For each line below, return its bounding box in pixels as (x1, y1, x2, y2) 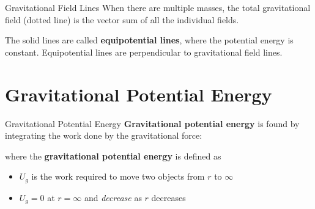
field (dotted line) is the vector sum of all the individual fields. (5, 13, 239, 26)
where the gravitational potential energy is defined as (5, 149, 221, 162)
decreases (151, 191, 186, 204)
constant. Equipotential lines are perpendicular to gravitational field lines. (5, 45, 283, 58)
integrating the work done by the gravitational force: (5, 129, 202, 142)
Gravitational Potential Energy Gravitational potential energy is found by (5, 117, 300, 130)
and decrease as (84, 191, 142, 204)
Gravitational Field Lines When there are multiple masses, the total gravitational (5, 1, 311, 13)
